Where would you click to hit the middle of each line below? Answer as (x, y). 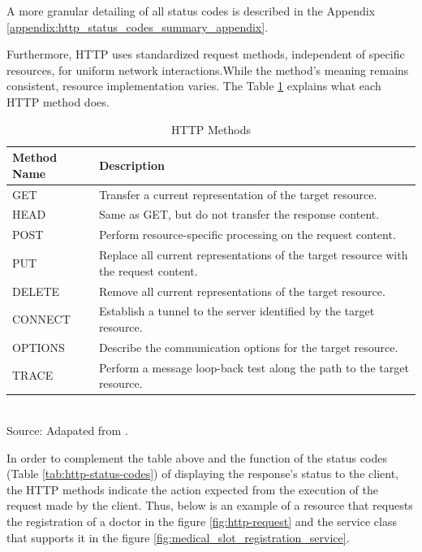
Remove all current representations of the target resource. (242, 291)
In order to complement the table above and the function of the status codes (197, 457)
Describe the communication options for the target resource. (248, 347)
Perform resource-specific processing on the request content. (247, 235)
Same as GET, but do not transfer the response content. (239, 214)
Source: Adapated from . (67, 430)
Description (131, 165)
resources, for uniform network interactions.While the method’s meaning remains (208, 70)
